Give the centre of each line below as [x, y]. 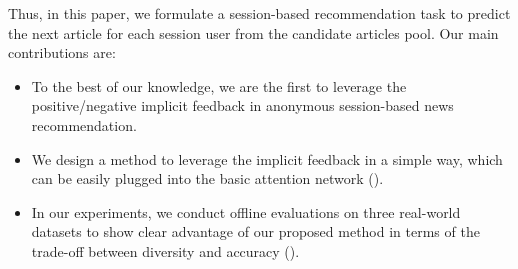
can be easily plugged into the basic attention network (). [207, 178]
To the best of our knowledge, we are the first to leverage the [219, 85]
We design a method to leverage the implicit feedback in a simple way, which [267, 158]
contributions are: [62, 52]
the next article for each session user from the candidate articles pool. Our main [253, 32]
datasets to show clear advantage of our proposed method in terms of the [255, 231]
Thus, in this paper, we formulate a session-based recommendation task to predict [259, 13]
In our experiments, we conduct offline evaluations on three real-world [246, 211]
